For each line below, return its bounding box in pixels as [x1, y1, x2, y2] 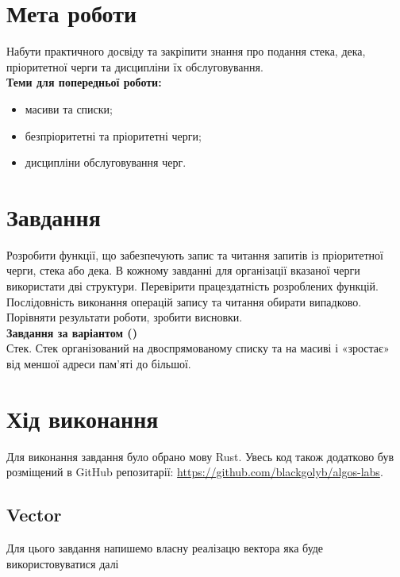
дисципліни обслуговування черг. [25, 154, 187, 171]
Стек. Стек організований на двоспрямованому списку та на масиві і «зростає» [6, 340, 390, 356]
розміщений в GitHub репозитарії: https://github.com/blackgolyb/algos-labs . [6, 464, 383, 480]
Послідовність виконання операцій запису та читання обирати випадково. [6, 293, 362, 310]
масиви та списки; [25, 100, 113, 117]
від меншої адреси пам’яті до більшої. [6, 355, 191, 371]
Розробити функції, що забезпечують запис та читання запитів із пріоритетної [6, 246, 383, 263]
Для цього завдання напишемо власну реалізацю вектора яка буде [6, 540, 324, 556]
